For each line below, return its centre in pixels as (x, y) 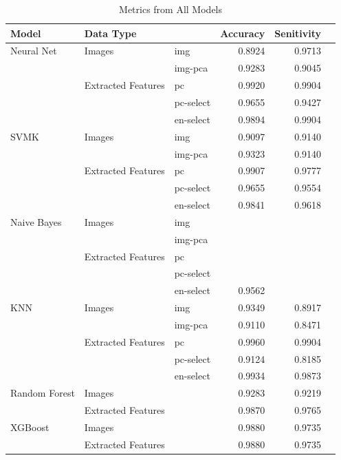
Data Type (110, 33)
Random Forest (43, 393)
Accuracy (243, 33)
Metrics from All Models (171, 9)
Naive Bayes (36, 221)
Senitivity (298, 33)
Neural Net (34, 51)
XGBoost (30, 427)
